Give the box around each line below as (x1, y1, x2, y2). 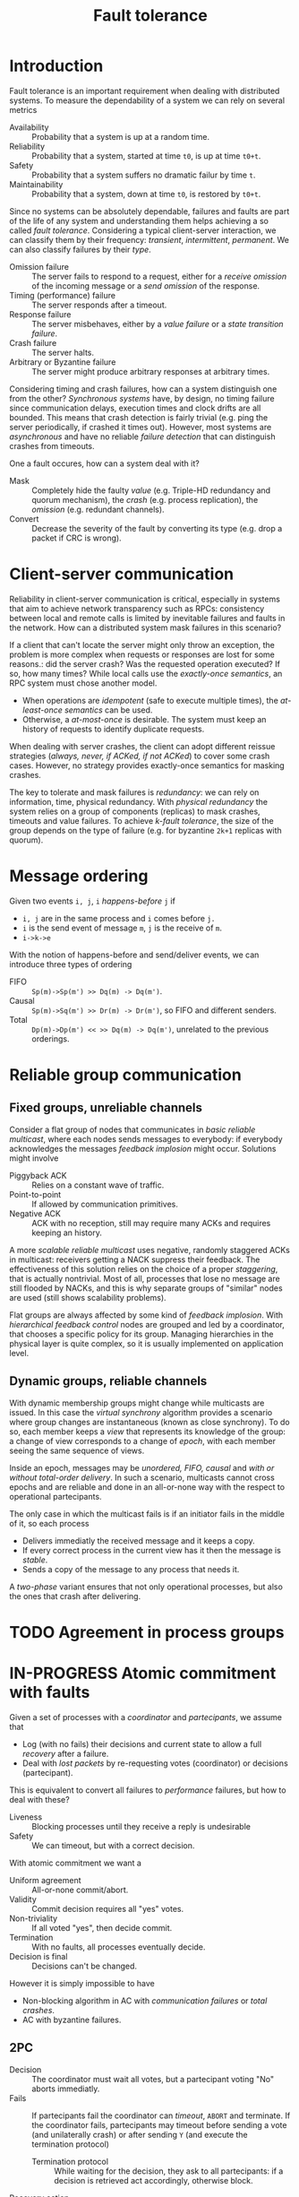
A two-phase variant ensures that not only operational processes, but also (9, 1581, 284, 1592)
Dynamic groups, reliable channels (9, 1373, 208, 1389)
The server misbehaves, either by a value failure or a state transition (31, 318, 284, 329)
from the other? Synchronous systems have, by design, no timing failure (9, 393, 275, 403)
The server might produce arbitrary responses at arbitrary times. (31, 366, 270, 376)
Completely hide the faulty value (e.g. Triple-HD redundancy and (31, 485, 271, 496)
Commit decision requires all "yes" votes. (31, 1903, 184, 1914)
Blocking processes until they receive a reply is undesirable (31, 1821, 251, 1831)
